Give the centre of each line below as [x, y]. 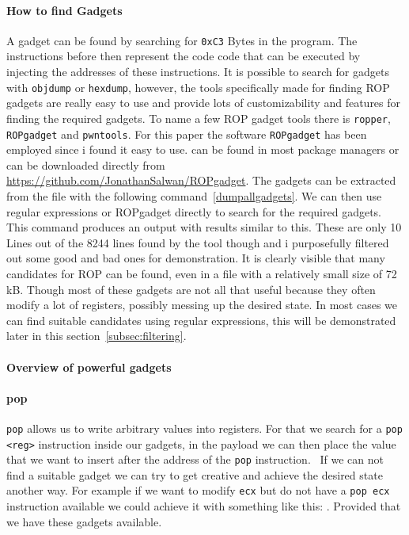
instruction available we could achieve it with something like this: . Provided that [204, 506]
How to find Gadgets [64, 10]
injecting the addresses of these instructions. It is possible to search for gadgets [198, 72]
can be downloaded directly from [86, 164]
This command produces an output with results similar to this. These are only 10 [204, 227]
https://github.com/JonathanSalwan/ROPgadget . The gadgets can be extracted [201, 180]
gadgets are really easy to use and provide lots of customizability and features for [204, 103]
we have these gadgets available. [84, 521]
